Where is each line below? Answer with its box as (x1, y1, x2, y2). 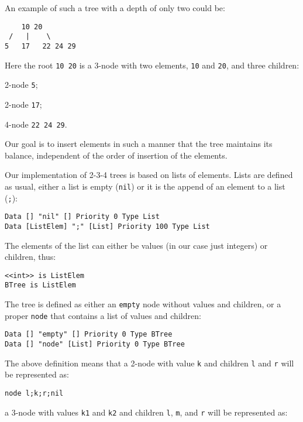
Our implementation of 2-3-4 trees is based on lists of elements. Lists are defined (5, 169, 293, 181)
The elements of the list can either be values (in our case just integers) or (5, 239, 268, 251)
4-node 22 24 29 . (5, 118, 67, 130)
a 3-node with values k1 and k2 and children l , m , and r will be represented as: (5, 406, 288, 418)
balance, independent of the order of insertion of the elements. (5, 149, 228, 161)
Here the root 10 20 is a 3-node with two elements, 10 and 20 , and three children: (5, 59, 299, 71)
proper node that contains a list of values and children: (5, 309, 201, 321)
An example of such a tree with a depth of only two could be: (5, 2, 225, 13)
